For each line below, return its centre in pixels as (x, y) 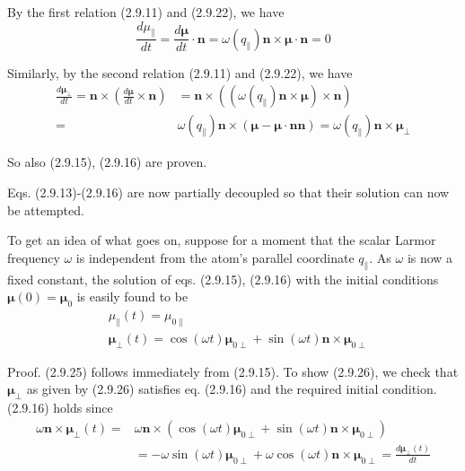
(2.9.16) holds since (60, 408)
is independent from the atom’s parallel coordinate (215, 257)
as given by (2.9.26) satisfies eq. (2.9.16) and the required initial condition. (232, 389)
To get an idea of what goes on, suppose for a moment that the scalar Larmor (222, 240)
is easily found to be (132, 297)
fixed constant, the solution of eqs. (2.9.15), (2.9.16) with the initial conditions (223, 279)
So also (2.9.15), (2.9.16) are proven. (107, 162)
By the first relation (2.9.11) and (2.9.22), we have (146, 12)
